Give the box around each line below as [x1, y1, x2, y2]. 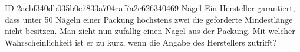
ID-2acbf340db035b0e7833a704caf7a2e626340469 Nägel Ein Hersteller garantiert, [5, 2, 295, 13]
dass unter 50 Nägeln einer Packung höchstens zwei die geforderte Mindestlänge [5, 13, 293, 25]
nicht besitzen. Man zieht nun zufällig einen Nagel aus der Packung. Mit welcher [5, 25, 295, 37]
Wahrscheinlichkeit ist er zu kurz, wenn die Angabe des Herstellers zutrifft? [5, 36, 277, 48]
